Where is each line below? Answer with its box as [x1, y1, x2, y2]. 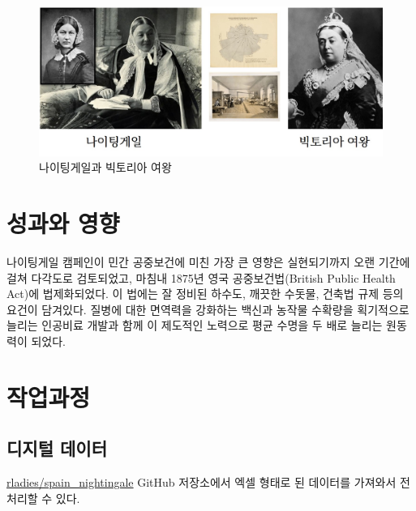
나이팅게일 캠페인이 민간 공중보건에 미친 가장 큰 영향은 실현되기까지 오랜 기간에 [6, 253, 410, 270]
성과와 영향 [6, 207, 120, 240]
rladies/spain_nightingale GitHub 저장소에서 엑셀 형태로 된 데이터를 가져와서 [6, 474, 397, 491]
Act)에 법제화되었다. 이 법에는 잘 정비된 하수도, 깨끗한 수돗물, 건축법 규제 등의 [6, 285, 404, 302]
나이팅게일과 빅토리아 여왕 [39, 159, 172, 176]
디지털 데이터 [6, 436, 107, 461]
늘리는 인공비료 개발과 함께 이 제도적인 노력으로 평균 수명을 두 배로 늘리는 [6, 317, 383, 334]
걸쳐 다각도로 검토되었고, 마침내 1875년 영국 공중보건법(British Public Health [6, 269, 396, 286]
